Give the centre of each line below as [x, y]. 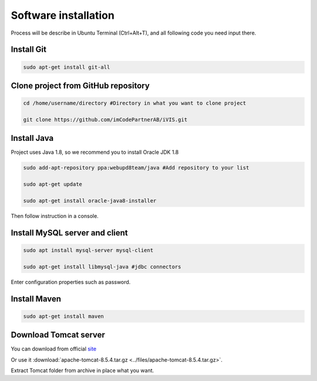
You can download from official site [54, 349]
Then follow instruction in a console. [55, 216]
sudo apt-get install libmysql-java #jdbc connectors [102, 267]
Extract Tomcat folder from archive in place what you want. [82, 370]
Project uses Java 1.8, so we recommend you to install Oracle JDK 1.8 [95, 152]
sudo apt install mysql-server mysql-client [88, 250]
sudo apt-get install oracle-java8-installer [90, 200]
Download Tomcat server [58, 335]
